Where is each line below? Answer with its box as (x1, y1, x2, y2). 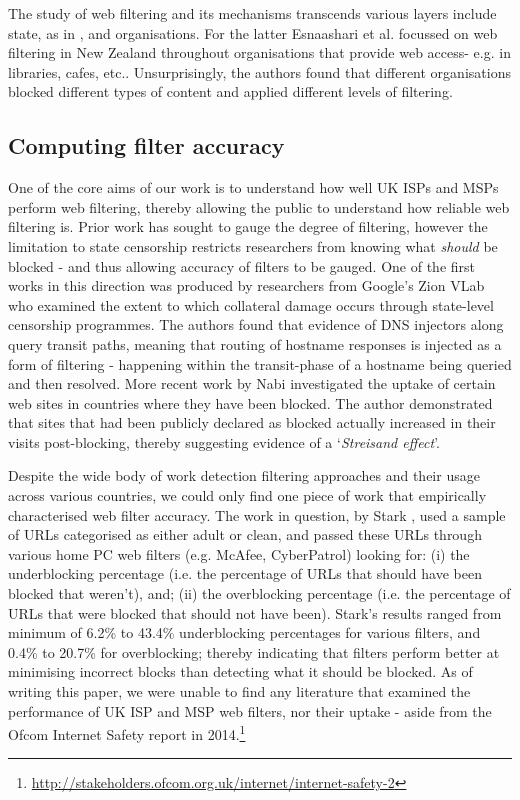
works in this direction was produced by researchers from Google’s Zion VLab (8, 275, 485, 296)
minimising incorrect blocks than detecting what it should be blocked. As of (8, 661, 473, 682)
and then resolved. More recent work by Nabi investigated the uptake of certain (8, 373, 496, 394)
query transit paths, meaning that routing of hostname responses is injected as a (8, 333, 502, 354)
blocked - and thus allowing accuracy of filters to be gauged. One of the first (8, 255, 476, 276)
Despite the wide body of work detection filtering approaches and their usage (8, 465, 480, 486)
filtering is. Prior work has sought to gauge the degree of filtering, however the (8, 216, 488, 237)
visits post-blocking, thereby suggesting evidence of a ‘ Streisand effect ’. (8, 431, 440, 452)
